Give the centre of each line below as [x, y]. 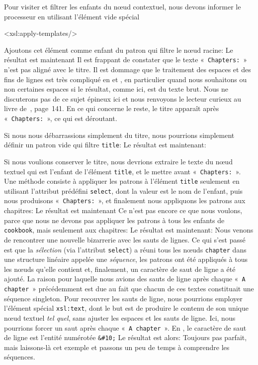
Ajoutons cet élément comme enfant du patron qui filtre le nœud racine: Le [119, 50]
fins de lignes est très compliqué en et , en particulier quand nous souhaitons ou [126, 79]
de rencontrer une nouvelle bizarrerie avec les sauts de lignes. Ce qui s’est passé [125, 239]
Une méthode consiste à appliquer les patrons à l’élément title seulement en [122, 181]
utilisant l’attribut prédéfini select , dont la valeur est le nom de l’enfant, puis [124, 190]
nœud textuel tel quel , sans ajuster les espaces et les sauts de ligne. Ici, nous [120, 317]
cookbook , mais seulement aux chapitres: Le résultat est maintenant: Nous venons [129, 230]
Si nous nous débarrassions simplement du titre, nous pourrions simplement [119, 135]
